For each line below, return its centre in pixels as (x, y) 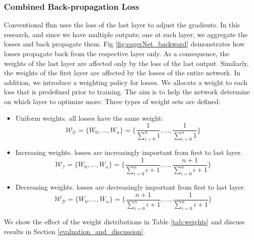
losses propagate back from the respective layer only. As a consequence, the (117, 53)
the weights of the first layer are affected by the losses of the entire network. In (122, 73)
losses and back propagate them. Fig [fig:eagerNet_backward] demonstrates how (124, 44)
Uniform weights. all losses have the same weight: (89, 118)
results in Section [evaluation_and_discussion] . (75, 231)
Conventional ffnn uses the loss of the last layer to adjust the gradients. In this (122, 25)
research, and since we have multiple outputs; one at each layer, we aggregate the (126, 34)
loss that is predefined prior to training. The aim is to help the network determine (127, 92)
